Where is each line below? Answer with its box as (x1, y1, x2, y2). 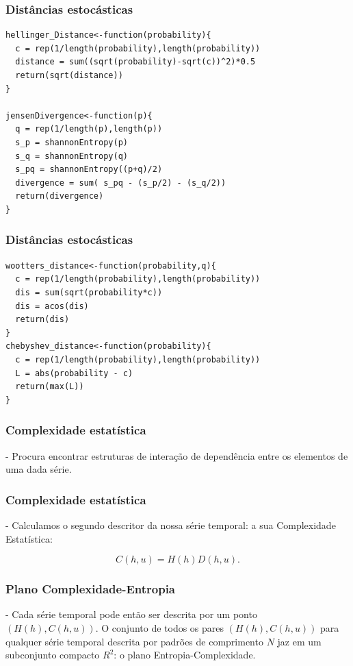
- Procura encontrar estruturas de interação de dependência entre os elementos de (5, 448, 348, 463)
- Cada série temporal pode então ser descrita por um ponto (5, 607, 257, 621)
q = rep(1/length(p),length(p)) (15, 124, 163, 134)
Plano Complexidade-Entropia (5, 580, 175, 597)
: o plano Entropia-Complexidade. (114, 647, 256, 662)
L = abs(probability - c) (15, 368, 133, 378)
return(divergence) (15, 191, 104, 201)
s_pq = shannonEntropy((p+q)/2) (15, 164, 163, 175)
